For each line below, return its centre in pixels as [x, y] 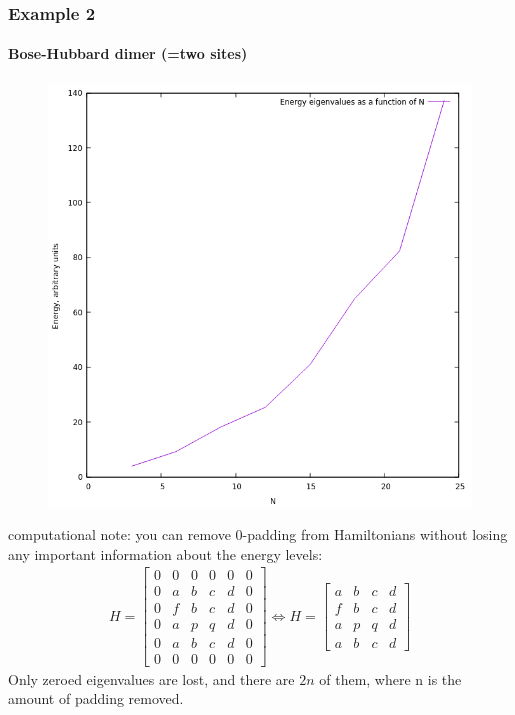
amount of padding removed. [96, 698]
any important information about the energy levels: [165, 553]
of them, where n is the [390, 678]
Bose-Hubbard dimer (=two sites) [128, 53]
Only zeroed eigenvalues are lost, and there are [151, 678]
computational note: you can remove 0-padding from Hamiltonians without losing [258, 534]
